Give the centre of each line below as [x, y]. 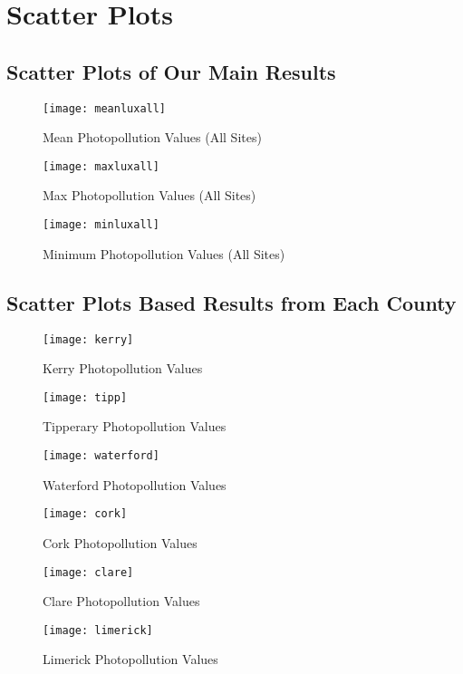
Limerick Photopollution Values [130, 659]
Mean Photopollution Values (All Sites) [152, 137]
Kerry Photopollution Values [123, 368]
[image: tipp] [85, 397]
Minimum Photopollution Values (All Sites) [164, 253]
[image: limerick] [98, 630]
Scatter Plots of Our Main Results [171, 71]
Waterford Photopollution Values [135, 484]
